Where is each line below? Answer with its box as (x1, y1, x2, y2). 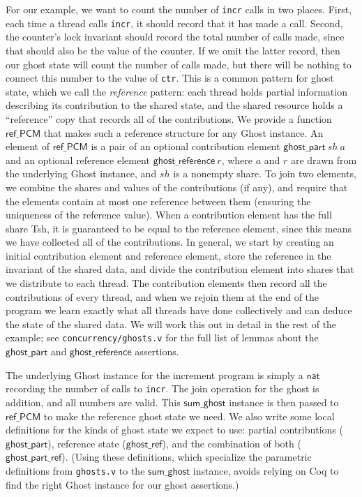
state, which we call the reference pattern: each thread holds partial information (6, 84, 347, 98)
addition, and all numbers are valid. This (6, 394, 181, 409)
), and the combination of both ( (162, 436, 301, 450)
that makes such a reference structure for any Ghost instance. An (43, 125, 324, 140)
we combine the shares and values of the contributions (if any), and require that (6, 179, 348, 194)
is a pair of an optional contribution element (91, 139, 280, 154)
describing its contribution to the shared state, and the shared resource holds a (6, 98, 343, 112)
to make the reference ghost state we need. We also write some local (43, 408, 335, 423)
